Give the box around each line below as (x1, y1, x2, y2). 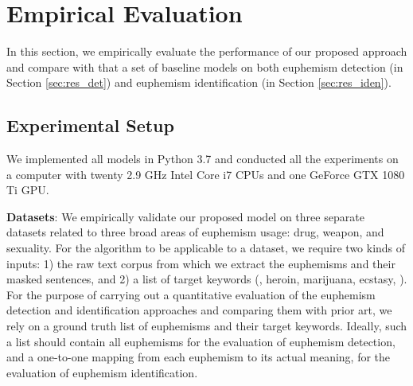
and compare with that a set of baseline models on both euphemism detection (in (6, 58, 403, 75)
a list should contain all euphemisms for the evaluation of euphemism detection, (6, 333, 395, 349)
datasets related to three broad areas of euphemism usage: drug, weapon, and (6, 224, 384, 240)
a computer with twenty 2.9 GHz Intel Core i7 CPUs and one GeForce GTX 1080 (6, 166, 405, 182)
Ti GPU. (6, 181, 49, 198)
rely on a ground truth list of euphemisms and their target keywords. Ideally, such (6, 318, 407, 334)
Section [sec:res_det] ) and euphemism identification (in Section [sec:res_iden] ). (6, 74, 392, 91)
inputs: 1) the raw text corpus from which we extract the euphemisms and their (6, 255, 395, 271)
